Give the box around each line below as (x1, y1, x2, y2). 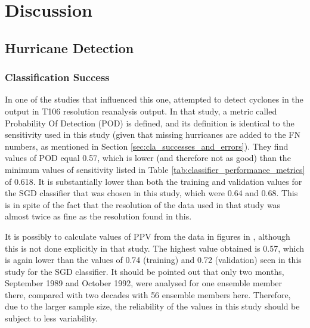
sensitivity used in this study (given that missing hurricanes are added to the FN (5, 128, 300, 141)
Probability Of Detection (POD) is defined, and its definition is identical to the (5, 116, 294, 129)
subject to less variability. (5, 312, 98, 324)
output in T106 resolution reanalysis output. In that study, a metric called (5, 104, 277, 117)
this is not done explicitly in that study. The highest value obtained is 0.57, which (5, 242, 305, 254)
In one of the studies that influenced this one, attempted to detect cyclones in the (5, 93, 303, 106)
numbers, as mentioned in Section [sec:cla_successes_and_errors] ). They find (5, 140, 289, 152)
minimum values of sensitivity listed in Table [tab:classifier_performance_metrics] (5, 163, 305, 175)
